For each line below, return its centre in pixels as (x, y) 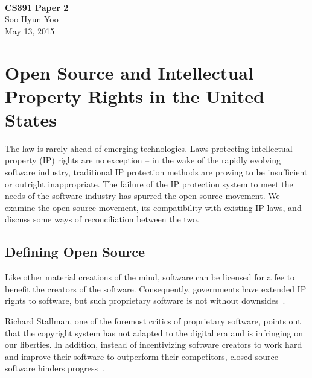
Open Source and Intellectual (129, 72)
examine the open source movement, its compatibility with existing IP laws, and (153, 207)
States (31, 119)
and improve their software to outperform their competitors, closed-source (142, 356)
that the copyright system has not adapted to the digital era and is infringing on (154, 332)
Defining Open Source (75, 252)
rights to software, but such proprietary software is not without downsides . (145, 301)
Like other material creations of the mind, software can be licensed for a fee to (150, 277)
